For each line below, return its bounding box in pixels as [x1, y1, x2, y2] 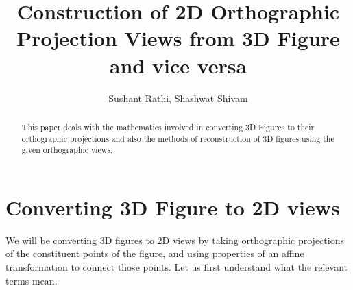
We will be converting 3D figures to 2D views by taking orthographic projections [5, 232, 344, 247]
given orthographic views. [21, 144, 113, 156]
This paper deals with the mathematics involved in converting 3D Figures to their [21, 121, 315, 132]
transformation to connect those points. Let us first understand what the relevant [5, 259, 348, 274]
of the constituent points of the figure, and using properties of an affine [5, 246, 304, 261]
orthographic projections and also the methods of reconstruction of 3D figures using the [21, 132, 334, 144]
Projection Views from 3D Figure [16, 24, 340, 52]
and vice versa [109, 51, 247, 79]
